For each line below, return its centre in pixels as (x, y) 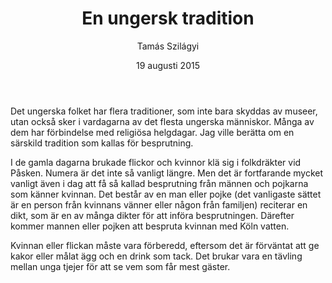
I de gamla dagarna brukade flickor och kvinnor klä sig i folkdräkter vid (156, 162)
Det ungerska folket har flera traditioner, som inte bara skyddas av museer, (164, 111)
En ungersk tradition (168, 18)
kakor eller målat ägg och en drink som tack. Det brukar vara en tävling (156, 256)
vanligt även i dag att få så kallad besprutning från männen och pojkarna (159, 183)
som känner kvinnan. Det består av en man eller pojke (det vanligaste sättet (166, 194)
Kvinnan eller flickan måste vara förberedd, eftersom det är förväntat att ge (165, 245)
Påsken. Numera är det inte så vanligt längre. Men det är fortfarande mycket (166, 173)
